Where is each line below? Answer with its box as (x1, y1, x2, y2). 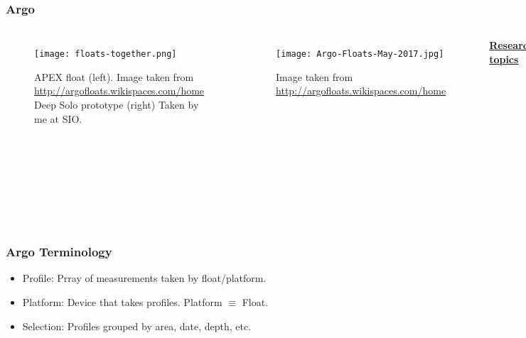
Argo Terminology (6, 243, 112, 261)
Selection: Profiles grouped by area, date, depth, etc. (22, 318, 252, 333)
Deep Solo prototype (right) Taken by (34, 97, 199, 112)
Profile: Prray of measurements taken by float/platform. (22, 271, 267, 285)
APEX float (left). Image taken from (34, 69, 194, 84)
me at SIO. (34, 111, 82, 126)
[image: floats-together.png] (34, 49, 177, 60)
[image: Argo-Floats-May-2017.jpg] (276, 49, 444, 60)
